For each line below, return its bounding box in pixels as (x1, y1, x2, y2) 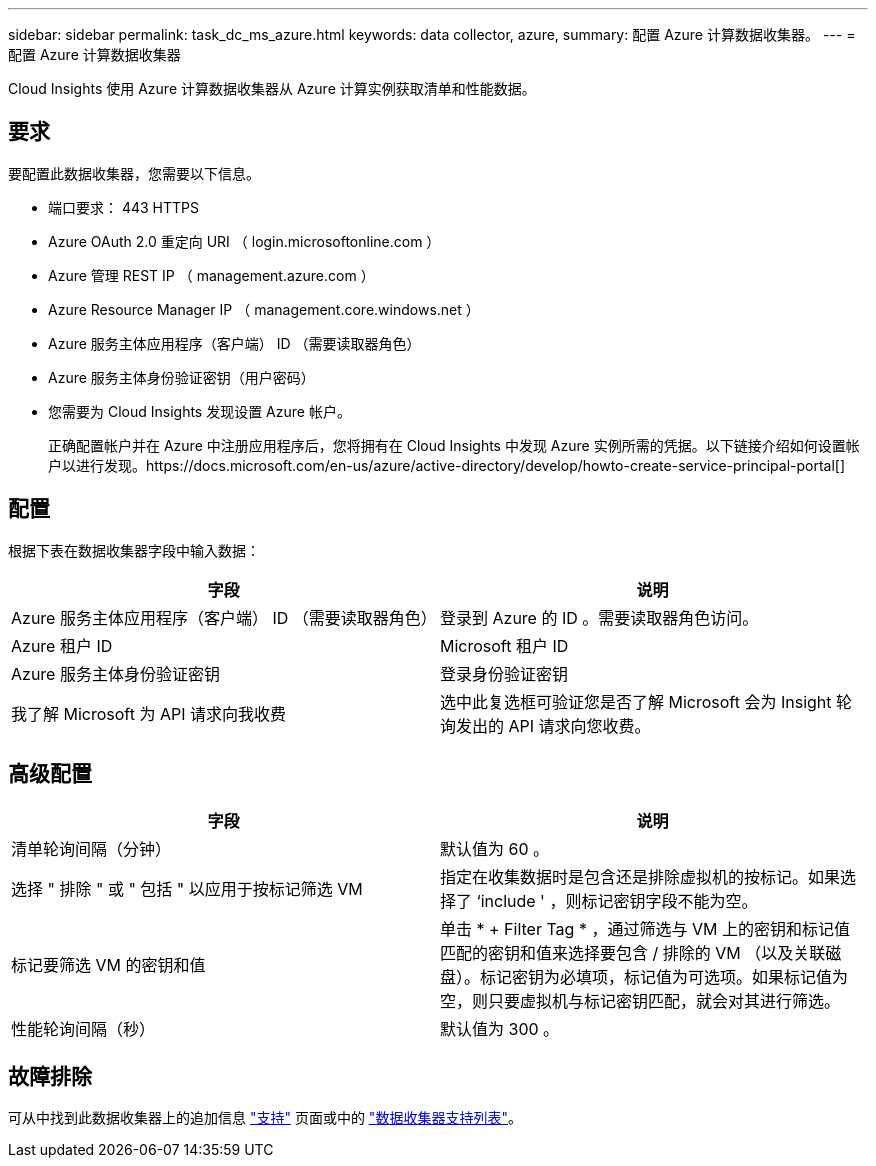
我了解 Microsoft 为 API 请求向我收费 (11, 703, 287, 724)
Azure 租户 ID (11, 635, 113, 656)
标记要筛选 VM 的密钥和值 (11, 954, 206, 975)
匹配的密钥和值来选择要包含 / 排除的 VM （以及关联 (440, 942, 826, 963)
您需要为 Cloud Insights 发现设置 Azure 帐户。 (48, 402, 351, 420)
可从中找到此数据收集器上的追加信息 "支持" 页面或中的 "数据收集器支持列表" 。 (8, 1109, 522, 1127)
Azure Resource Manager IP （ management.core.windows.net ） (48, 300, 480, 318)
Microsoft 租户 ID (440, 635, 569, 656)
